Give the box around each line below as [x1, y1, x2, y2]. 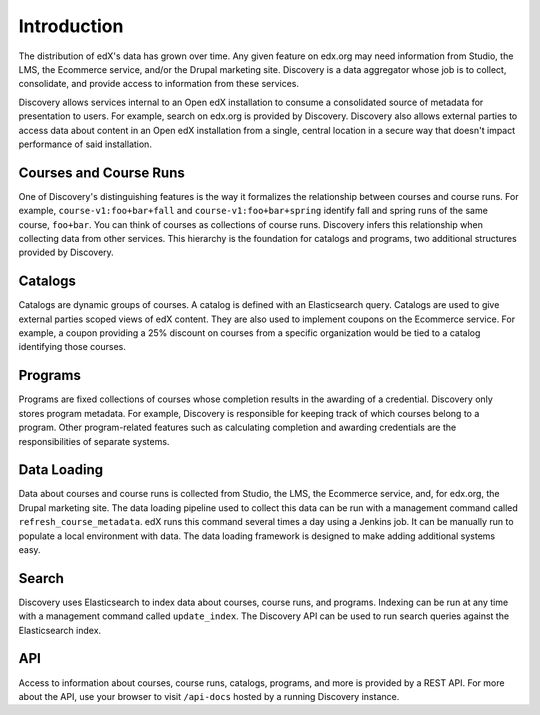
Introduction [18, 15, 124, 37]
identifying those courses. [18, 341, 127, 353]
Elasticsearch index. [18, 624, 102, 636]
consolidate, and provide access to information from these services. [18, 78, 300, 90]
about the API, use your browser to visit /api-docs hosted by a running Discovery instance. [18, 690, 400, 702]
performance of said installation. [18, 138, 152, 150]
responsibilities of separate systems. [18, 435, 170, 447]
